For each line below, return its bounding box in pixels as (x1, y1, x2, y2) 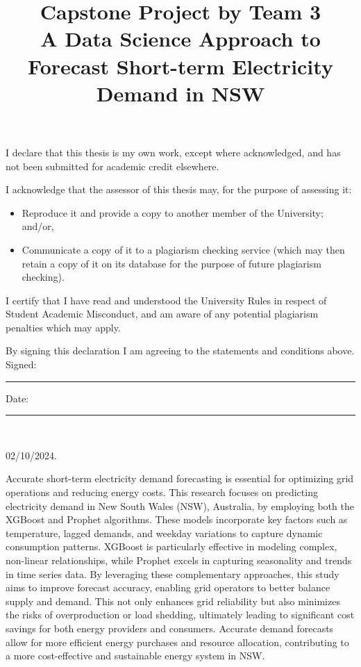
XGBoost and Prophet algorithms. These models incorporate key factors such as (6, 512, 348, 527)
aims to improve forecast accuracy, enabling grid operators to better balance (6, 580, 330, 595)
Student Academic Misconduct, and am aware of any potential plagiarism (6, 306, 319, 321)
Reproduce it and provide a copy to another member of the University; (22, 205, 324, 220)
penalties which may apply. (6, 320, 121, 334)
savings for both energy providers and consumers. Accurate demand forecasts (6, 620, 334, 635)
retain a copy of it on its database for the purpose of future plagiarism (22, 256, 321, 270)
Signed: (6, 357, 37, 372)
